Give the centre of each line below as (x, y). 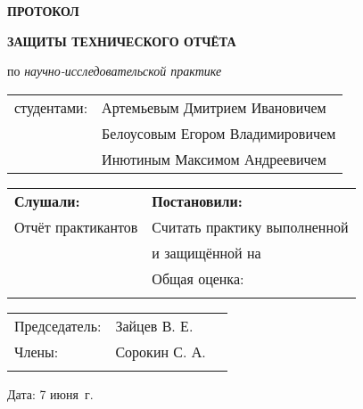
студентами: (51, 107)
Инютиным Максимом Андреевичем (214, 159)
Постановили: (197, 200)
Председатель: (58, 325)
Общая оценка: (198, 278)
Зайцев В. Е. (154, 325)
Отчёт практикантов (76, 226)
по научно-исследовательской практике (115, 71)
